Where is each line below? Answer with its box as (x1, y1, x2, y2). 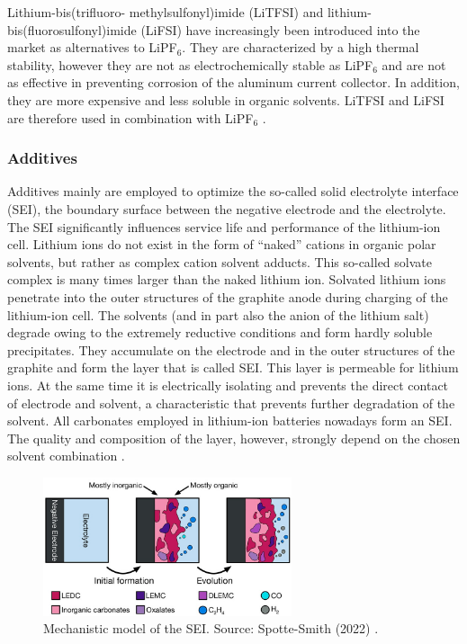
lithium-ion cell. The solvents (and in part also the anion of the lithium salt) (7, 305, 429, 324)
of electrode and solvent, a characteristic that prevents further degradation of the (7, 393, 455, 412)
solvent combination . (7, 446, 125, 465)
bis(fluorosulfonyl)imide (7, 20, 137, 39)
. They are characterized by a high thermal (182, 38, 419, 57)
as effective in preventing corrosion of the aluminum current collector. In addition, (7, 73, 460, 92)
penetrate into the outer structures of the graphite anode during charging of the (7, 287, 448, 306)
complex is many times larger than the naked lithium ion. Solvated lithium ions (7, 270, 446, 289)
